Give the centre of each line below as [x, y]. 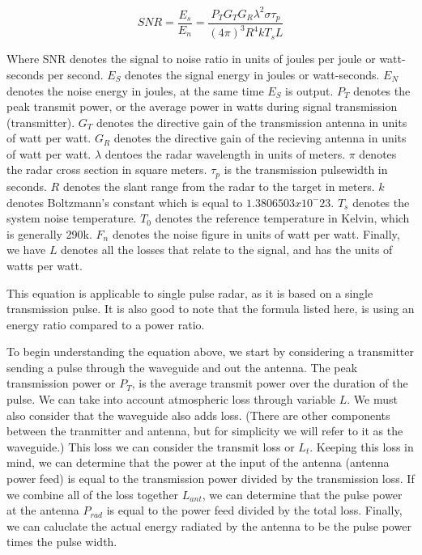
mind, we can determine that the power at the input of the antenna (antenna [198, 462]
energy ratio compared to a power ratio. [106, 324]
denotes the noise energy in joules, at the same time [135, 90]
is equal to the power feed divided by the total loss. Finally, [254, 510]
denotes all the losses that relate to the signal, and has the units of [227, 250]
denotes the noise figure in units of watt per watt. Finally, [256, 233]
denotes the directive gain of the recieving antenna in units [260, 138]
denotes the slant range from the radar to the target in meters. [219, 186]
